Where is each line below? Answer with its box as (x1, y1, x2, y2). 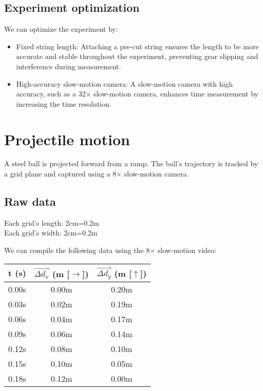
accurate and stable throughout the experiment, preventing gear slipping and (16, 51, 258, 62)
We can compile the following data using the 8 (4, 245, 150, 256)
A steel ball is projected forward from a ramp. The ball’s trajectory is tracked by (4, 158, 258, 169)
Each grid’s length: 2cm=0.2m (4, 217, 99, 228)
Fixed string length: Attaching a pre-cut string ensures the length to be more (16, 41, 259, 51)
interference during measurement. (16, 61, 122, 71)
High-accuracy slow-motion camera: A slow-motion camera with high (16, 78, 233, 89)
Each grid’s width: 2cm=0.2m (4, 227, 97, 238)
